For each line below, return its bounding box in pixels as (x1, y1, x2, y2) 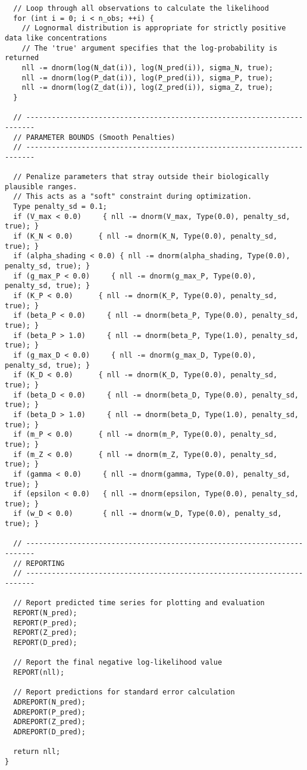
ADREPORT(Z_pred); (13, 718, 86, 727)
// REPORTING (13, 559, 65, 568)
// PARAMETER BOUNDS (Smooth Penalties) (13, 133, 176, 142)
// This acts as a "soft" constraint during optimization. (13, 192, 252, 201)
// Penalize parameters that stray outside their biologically (13, 173, 269, 181)
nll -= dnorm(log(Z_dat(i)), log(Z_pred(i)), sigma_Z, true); (21, 83, 274, 92)
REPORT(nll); (13, 668, 65, 677)
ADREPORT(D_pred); (13, 727, 86, 736)
